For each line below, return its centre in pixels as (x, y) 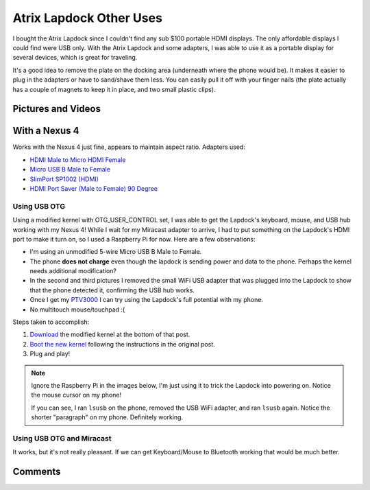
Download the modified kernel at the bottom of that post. (110, 335)
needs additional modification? (73, 271)
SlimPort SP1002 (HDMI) (64, 179)
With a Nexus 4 (46, 131)
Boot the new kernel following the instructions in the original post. (122, 344)
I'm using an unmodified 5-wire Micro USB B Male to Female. (116, 252)
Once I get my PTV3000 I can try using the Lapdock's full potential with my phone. (147, 300)
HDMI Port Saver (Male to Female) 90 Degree (94, 188)
